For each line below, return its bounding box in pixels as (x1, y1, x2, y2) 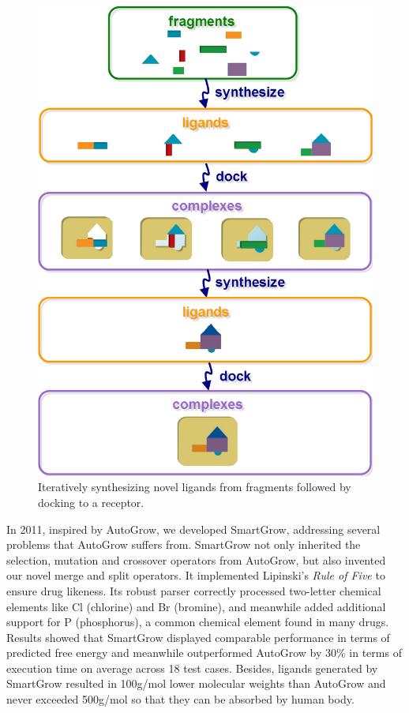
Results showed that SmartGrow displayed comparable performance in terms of (6, 629, 390, 645)
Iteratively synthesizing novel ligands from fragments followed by (38, 478, 351, 495)
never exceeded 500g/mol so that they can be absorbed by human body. (6, 691, 355, 707)
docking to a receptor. (38, 493, 144, 510)
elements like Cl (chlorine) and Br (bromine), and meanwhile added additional (6, 598, 386, 614)
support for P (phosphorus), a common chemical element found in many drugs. (6, 614, 389, 630)
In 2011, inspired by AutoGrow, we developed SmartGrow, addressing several (6, 520, 381, 537)
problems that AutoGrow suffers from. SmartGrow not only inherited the (6, 536, 361, 553)
